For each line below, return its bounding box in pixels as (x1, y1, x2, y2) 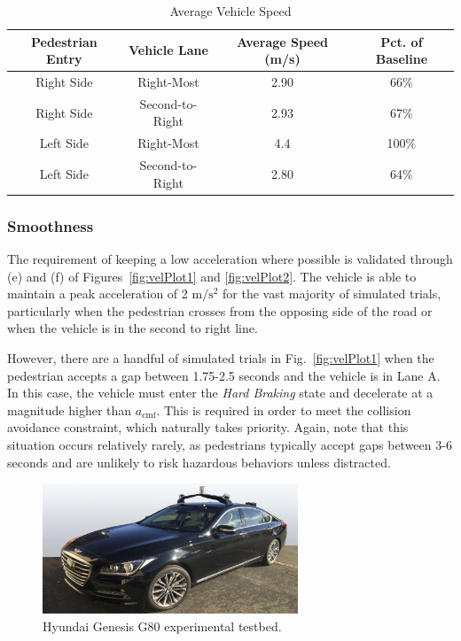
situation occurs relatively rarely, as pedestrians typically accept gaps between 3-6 (7, 436, 452, 453)
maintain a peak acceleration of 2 (7, 284, 188, 303)
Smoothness (7, 214, 94, 236)
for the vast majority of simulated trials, (223, 284, 441, 303)
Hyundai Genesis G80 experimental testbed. (43, 616, 282, 635)
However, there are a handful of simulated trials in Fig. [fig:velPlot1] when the (7, 349, 434, 367)
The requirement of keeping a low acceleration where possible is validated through (7, 250, 453, 268)
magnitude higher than (7, 400, 132, 419)
